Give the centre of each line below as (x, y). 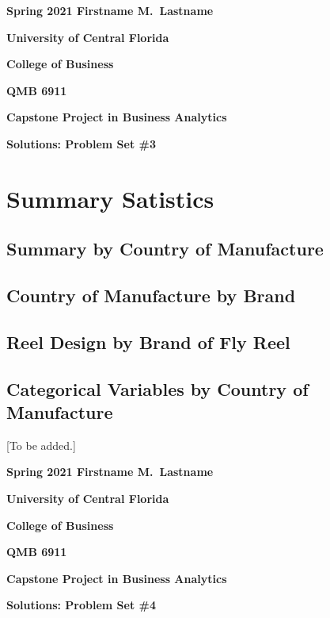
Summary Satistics (110, 198)
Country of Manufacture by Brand (151, 296)
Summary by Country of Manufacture (165, 249)
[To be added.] (41, 445)
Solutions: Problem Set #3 (81, 143)
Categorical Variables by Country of (157, 388)
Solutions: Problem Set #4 (81, 605)
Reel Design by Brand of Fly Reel (148, 342)
